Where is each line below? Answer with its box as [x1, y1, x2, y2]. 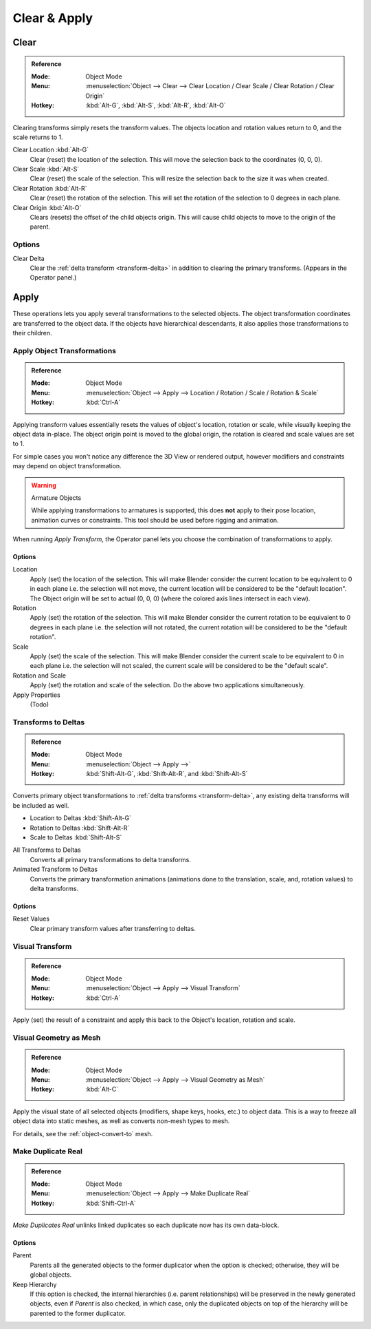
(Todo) [30, 700, 49, 709]
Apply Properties [12, 691, 61, 699]
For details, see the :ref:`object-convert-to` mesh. [12, 1129, 153, 1138]
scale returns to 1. [12, 133, 63, 141]
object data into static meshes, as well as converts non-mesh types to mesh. [12, 1117, 230, 1125]
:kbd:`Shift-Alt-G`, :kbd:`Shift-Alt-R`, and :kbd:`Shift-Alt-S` [85, 770, 248, 778]
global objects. [30, 1270, 72, 1279]
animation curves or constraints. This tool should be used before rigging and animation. [31, 516, 279, 524]
